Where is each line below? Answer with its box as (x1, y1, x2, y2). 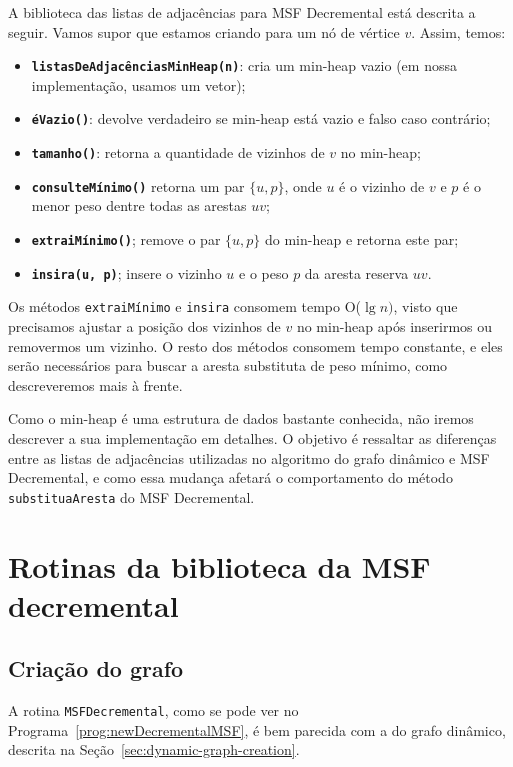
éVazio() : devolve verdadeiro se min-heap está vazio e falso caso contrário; (31, 108, 491, 129)
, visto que (393, 296, 458, 317)
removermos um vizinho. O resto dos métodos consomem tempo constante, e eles (8, 335, 503, 356)
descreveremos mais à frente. (8, 374, 183, 395)
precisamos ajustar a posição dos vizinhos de (8, 315, 281, 336)
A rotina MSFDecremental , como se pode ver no (8, 700, 299, 721)
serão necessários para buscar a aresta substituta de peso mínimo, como (8, 355, 448, 376)
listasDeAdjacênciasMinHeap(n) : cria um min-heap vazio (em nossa (31, 55, 457, 76)
